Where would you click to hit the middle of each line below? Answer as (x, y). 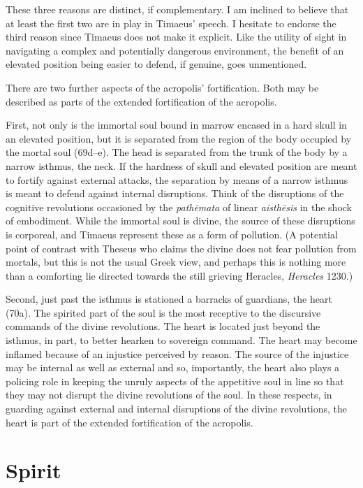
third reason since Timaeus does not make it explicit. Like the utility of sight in (176, 37)
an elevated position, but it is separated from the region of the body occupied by (179, 138)
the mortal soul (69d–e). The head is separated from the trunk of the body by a (177, 152)
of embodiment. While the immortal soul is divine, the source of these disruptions (180, 221)
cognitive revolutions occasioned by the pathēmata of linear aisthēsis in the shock (179, 207)
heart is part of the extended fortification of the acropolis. (129, 422)
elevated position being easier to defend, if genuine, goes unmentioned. (156, 64)
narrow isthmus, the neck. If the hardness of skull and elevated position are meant (181, 165)
